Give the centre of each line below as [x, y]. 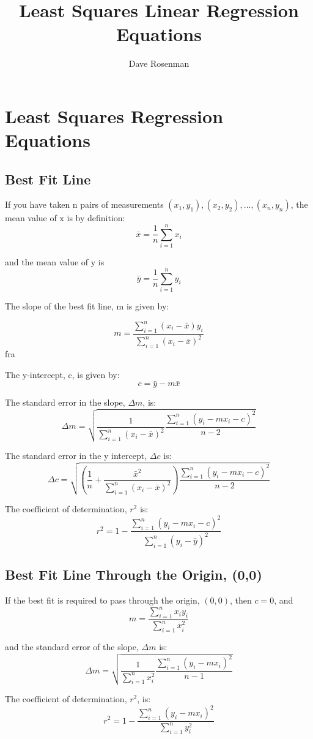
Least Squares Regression [114, 116]
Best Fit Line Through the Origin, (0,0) [134, 574]
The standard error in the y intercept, [76, 456]
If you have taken [38, 204]
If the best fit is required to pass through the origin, [102, 600]
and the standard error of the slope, [72, 647]
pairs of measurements [122, 204]
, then [241, 600]
